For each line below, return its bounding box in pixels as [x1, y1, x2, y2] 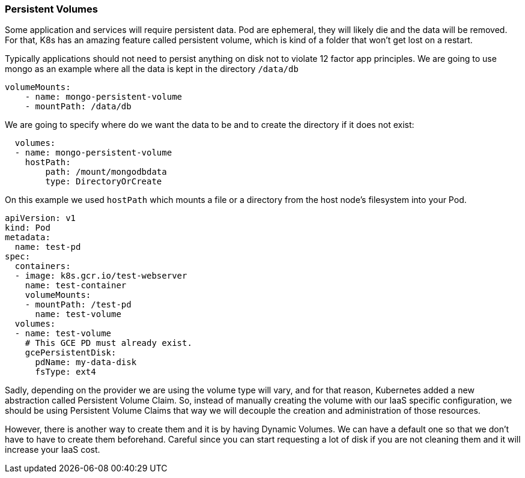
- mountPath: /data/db [25, 101, 132, 112]
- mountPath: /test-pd [25, 300, 132, 310]
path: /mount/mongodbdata [45, 167, 167, 177]
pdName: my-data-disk [35, 357, 137, 368]
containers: [14, 261, 71, 271]
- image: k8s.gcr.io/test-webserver [14, 271, 187, 281]
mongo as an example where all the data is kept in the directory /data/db [5, 64, 299, 74]
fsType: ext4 [35, 367, 96, 377]
